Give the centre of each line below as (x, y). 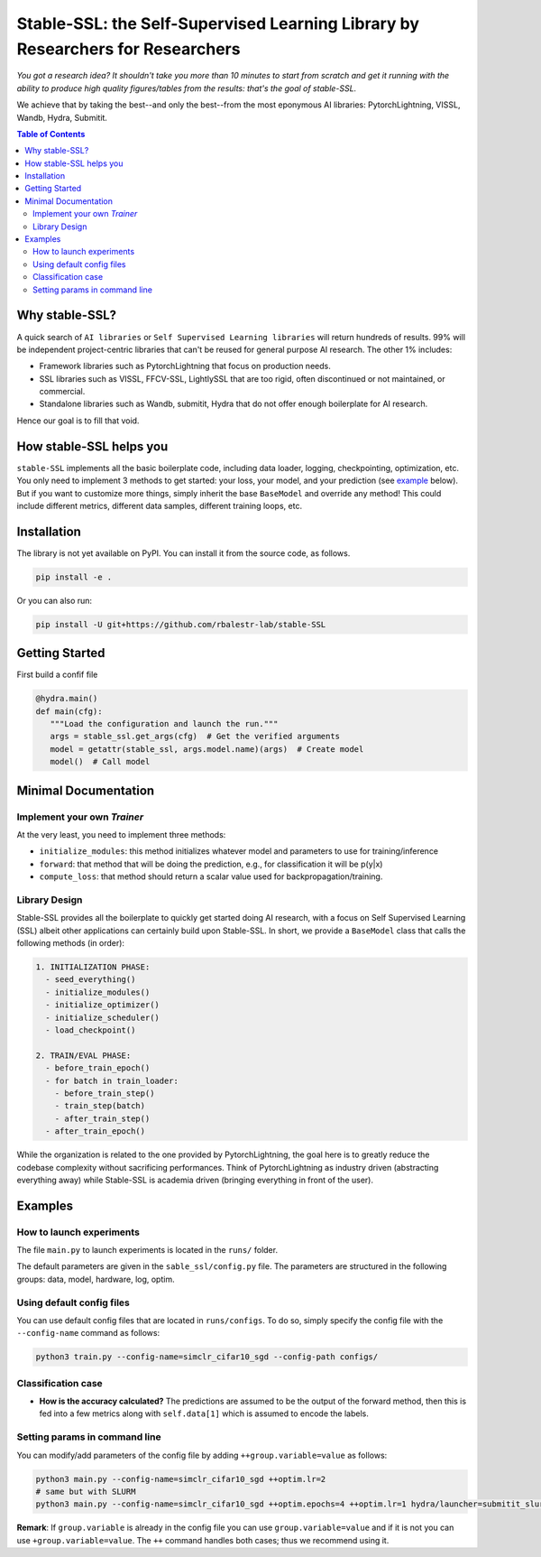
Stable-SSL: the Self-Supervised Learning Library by (218, 23)
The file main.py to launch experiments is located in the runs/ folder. (147, 1250)
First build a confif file (57, 675)
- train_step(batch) (100, 1106)
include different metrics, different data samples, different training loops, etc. (159, 505)
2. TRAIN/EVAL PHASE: (83, 1055)
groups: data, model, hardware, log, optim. (96, 1279)
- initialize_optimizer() (102, 1005)
